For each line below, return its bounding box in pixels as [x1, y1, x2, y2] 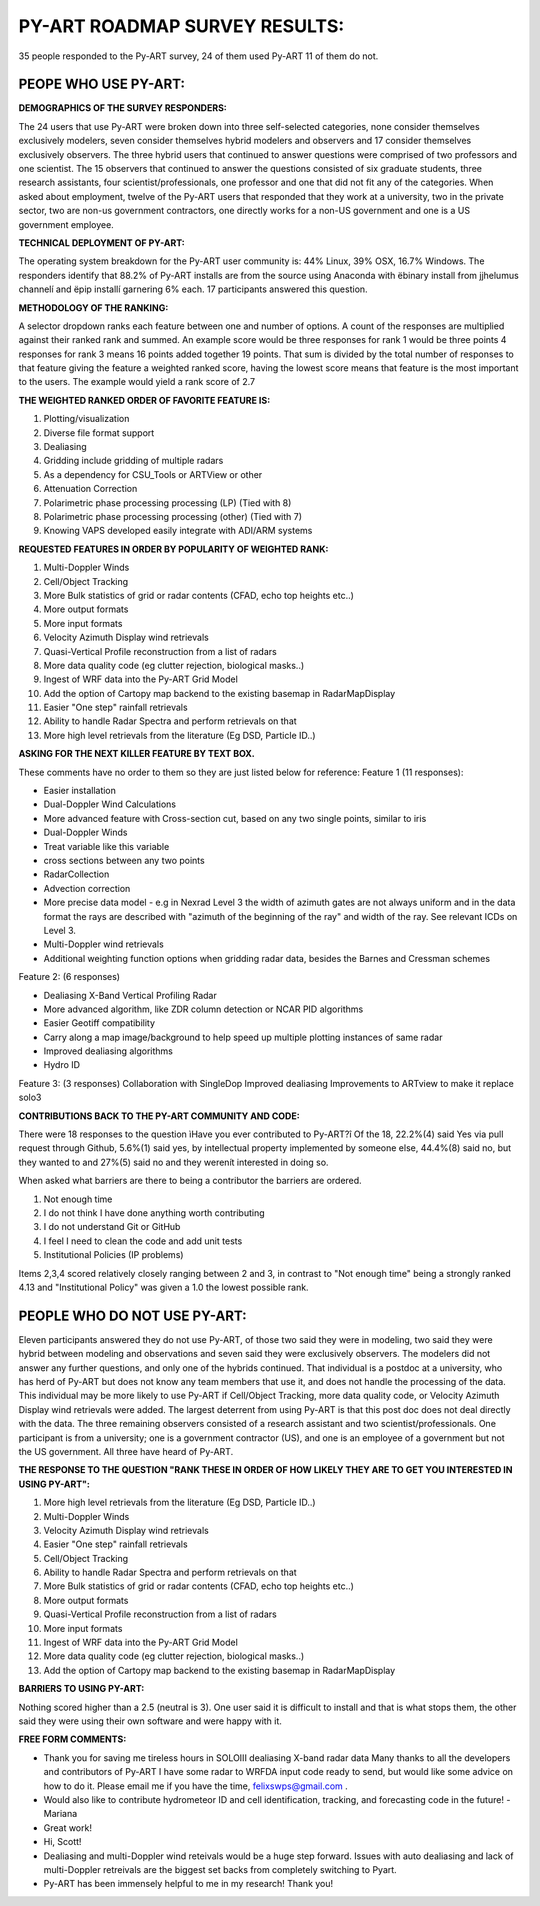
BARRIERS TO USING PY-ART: [18, 1683, 145, 1695]
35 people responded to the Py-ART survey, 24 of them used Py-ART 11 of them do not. [18, 50, 379, 62]
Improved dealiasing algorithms [43, 1045, 174, 1057]
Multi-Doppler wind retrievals [43, 938, 164, 950]
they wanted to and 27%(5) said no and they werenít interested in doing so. [18, 1156, 329, 1168]
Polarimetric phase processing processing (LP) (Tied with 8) [43, 496, 292, 509]
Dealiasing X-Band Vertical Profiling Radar [43, 989, 217, 1001]
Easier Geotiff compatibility [43, 1017, 155, 1029]
